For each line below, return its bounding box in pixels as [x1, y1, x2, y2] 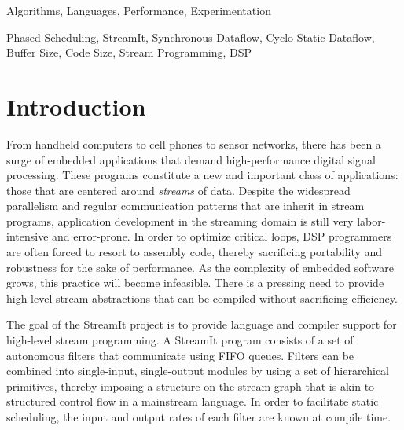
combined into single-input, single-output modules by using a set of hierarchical [6, 362, 389, 379]
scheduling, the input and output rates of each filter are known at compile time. [6, 409, 391, 424]
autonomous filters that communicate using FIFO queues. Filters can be [6, 347, 354, 363]
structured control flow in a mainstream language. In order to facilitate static [6, 393, 379, 410]
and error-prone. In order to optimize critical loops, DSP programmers [52, 228, 392, 244]
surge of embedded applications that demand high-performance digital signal [6, 151, 376, 167]
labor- [357, 212, 386, 229]
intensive [6, 228, 49, 244]
